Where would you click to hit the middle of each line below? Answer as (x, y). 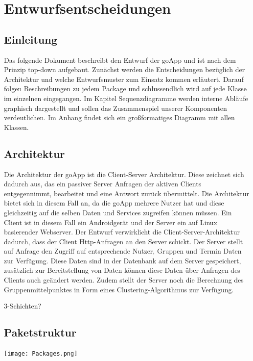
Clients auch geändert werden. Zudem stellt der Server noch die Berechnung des (124, 280)
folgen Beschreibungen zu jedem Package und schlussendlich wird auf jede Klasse (125, 89)
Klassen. (16, 127)
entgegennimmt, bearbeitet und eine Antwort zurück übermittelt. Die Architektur (126, 193)
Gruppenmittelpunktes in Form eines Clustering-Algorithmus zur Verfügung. (119, 289)
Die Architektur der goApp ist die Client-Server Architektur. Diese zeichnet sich (124, 174)
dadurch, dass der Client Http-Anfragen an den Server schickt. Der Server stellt (124, 241)
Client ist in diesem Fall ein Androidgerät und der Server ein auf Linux (111, 222)
